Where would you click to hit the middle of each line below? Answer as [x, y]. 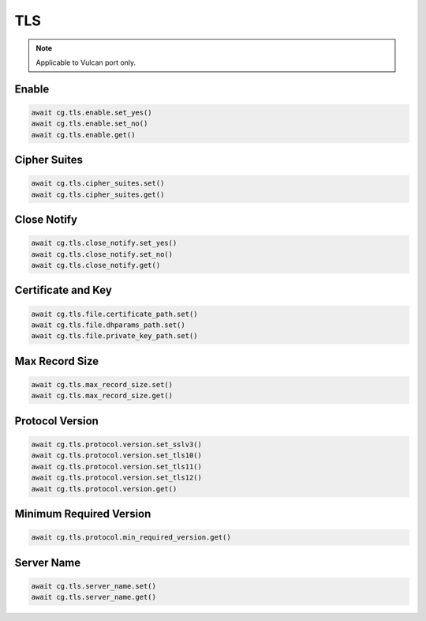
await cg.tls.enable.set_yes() [92, 112]
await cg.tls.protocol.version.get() [104, 489]
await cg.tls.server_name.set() [94, 586]
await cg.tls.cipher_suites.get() [98, 194]
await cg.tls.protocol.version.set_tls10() [117, 455]
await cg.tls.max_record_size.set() [102, 385]
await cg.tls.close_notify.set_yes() [104, 243]
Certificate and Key [63, 290]
